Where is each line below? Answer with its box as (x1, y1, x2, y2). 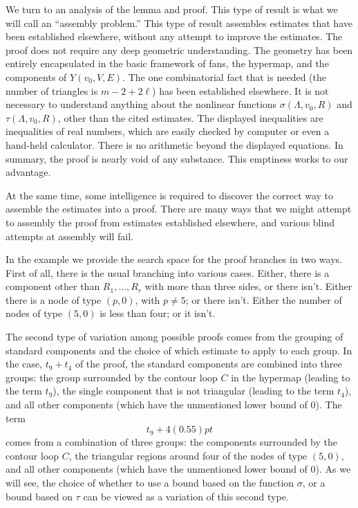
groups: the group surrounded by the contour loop (6, 370, 218, 384)
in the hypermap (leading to (231, 370, 350, 384)
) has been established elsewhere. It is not (152, 83, 329, 98)
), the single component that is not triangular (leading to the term (53, 383, 335, 398)
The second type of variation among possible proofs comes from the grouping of (6, 329, 343, 344)
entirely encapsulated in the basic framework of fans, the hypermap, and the (6, 56, 329, 71)
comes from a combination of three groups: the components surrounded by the (6, 435, 338, 449)
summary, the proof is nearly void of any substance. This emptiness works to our (6, 151, 348, 165)
